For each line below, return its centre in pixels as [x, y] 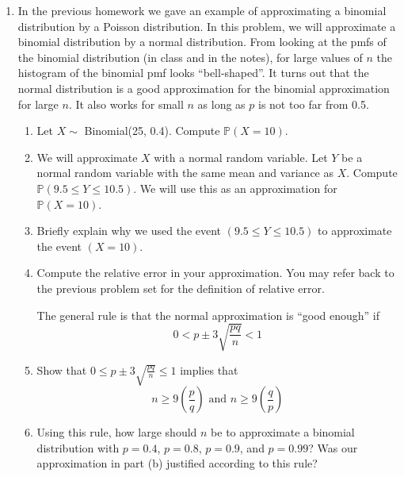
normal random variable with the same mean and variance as [185, 173]
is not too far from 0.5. [314, 104]
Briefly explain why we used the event [129, 231]
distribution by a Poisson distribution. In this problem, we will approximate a [207, 26]
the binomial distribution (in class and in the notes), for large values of [190, 57]
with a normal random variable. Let [241, 157]
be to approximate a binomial [283, 432]
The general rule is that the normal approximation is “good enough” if [208, 315]
